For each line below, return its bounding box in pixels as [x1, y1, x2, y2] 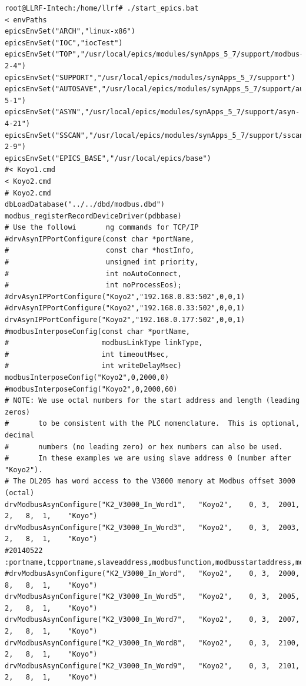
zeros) [5, 407, 30, 416]
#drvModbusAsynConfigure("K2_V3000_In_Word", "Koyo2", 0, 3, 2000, [5, 569, 300, 578]
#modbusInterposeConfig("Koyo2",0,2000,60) [5, 385, 178, 393]
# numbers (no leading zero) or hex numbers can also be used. [5, 442, 283, 451]
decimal [5, 430, 35, 439]
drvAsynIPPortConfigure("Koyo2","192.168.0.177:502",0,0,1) [5, 316, 245, 324]
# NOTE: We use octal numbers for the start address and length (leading [5, 396, 300, 405]
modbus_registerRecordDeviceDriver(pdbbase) [5, 211, 182, 220]
